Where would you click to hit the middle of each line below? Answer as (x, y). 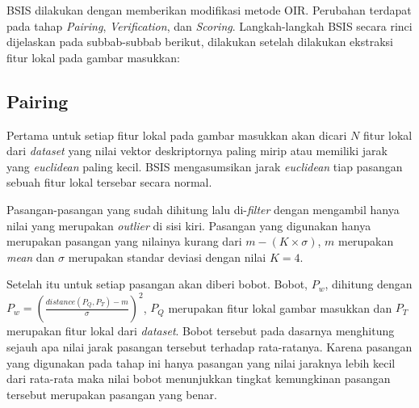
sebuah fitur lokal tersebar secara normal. (109, 182)
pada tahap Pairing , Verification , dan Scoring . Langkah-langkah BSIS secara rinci (209, 25)
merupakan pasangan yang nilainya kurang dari (124, 241)
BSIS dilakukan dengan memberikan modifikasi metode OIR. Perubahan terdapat (209, 10)
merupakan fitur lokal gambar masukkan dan (280, 307)
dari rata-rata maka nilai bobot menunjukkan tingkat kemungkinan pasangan (199, 379)
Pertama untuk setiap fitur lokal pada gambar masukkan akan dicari (177, 135)
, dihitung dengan (369, 284)
